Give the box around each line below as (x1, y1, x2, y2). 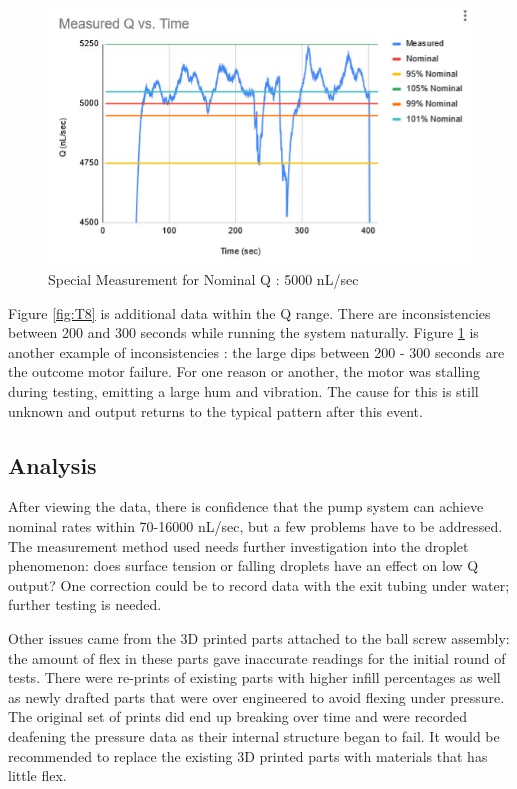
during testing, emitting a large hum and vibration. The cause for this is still (8, 381, 479, 402)
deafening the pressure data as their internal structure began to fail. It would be (8, 725, 500, 746)
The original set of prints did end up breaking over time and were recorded (8, 706, 467, 727)
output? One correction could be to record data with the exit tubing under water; (8, 574, 510, 595)
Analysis (8, 449, 97, 480)
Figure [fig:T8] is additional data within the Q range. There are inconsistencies (8, 302, 491, 323)
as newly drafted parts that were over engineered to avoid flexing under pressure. (8, 686, 505, 707)
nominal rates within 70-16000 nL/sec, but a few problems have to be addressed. (8, 516, 503, 536)
